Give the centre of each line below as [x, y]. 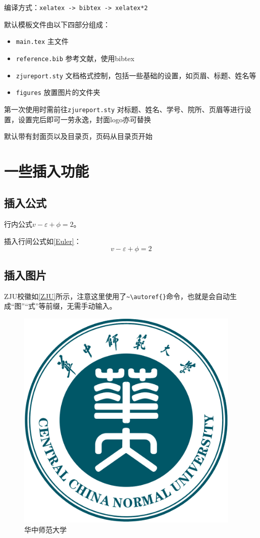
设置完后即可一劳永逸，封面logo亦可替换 [84, 119]
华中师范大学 [45, 529]
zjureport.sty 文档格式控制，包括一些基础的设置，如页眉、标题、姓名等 [136, 75]
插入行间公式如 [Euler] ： [43, 241]
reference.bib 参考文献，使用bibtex [75, 58]
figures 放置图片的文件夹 [58, 92]
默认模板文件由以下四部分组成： [57, 24]
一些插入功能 [47, 170]
